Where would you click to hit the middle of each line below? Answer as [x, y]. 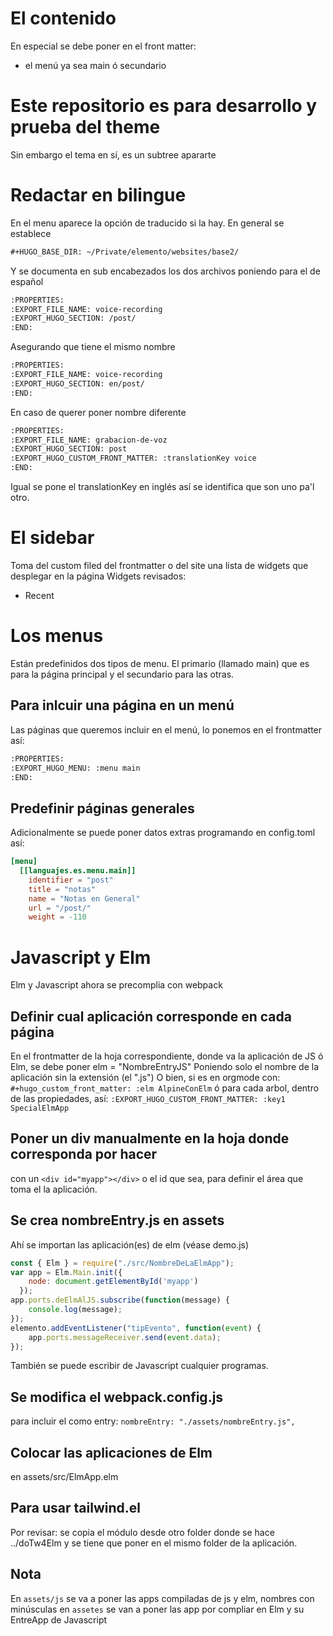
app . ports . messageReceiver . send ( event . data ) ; [125, 1337]
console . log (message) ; [75, 1310]
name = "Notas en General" [84, 898]
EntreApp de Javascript [59, 1619]
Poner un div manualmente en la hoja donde [150, 1138]
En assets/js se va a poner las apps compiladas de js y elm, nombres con [162, 1598]
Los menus [57, 636]
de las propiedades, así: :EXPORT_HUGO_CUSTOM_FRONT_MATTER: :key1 [148, 1099]
